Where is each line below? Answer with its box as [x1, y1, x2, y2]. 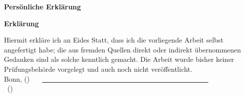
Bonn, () [4, 73, 30, 84]
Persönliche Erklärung [4, 1, 81, 11]
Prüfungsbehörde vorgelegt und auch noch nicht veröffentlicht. [4, 63, 193, 74]
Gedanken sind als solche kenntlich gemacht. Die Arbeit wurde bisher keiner [4, 54, 234, 64]
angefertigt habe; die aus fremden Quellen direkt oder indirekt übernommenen [4, 44, 241, 54]
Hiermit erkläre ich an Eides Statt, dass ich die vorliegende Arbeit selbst [4, 35, 224, 45]
